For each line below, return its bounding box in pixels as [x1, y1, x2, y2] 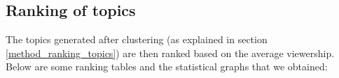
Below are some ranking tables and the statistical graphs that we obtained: [6, 59, 328, 74]
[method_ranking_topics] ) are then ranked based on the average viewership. [6, 45, 335, 60]
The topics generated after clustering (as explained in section [6, 32, 268, 47]
